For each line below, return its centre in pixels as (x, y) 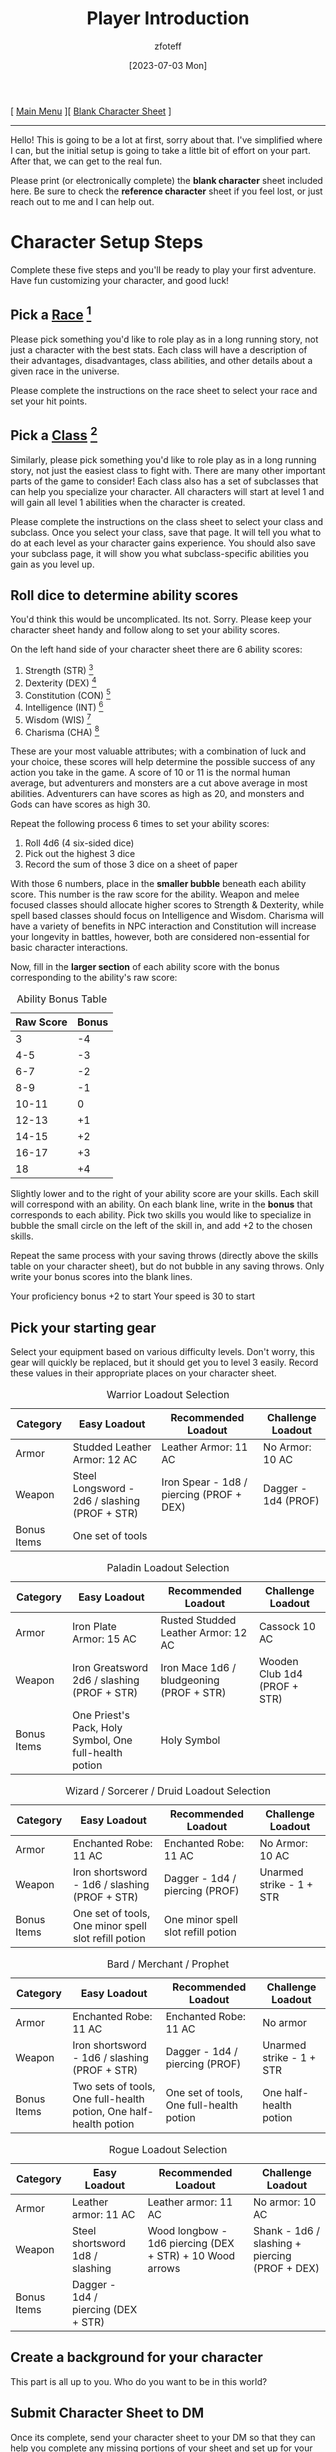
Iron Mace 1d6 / (198, 1668)
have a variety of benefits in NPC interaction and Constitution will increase (163, 926)
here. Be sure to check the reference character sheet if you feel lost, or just (166, 191)
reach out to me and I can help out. (82, 201)
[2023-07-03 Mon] (168, 65)
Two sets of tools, (114, 2087)
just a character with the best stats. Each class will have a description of (159, 349)
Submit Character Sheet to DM (107, 2413)
